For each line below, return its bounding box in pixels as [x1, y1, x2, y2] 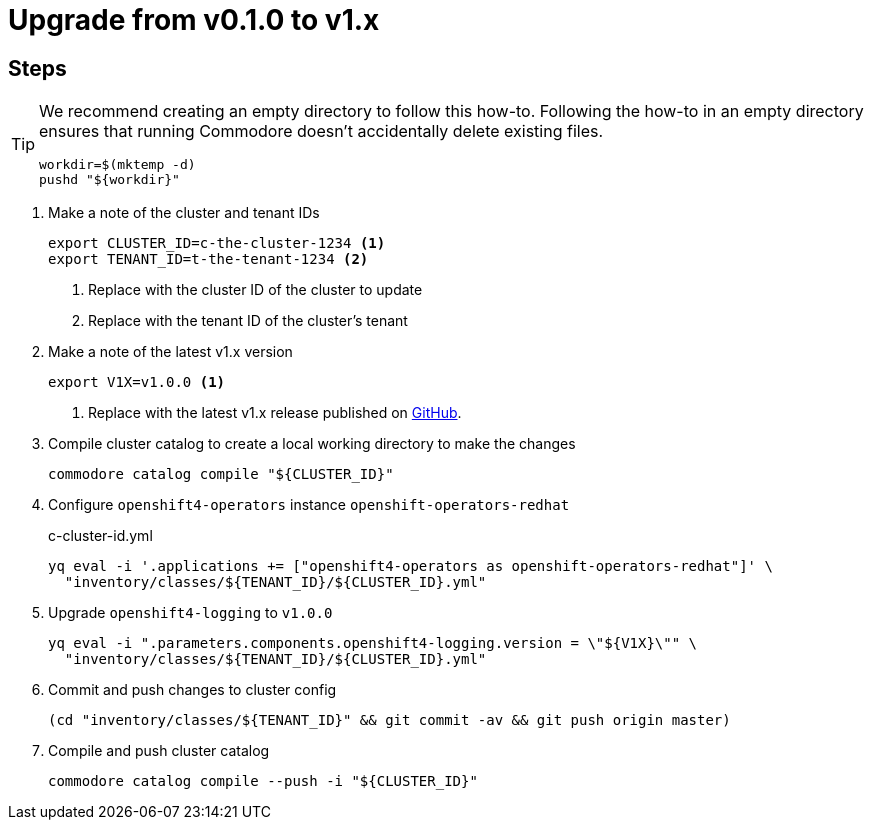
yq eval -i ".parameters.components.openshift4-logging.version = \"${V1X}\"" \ [48, 635, 698, 652]
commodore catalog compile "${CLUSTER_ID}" [48, 466, 394, 483]
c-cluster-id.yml [48, 527, 153, 545]
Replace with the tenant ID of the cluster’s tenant [88, 312, 408, 330]
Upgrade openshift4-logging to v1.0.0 [48, 604, 333, 622]
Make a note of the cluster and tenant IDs [48, 204, 320, 222]
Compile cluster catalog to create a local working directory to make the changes [48, 435, 576, 453]
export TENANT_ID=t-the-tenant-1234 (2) [48, 251, 369, 268]
